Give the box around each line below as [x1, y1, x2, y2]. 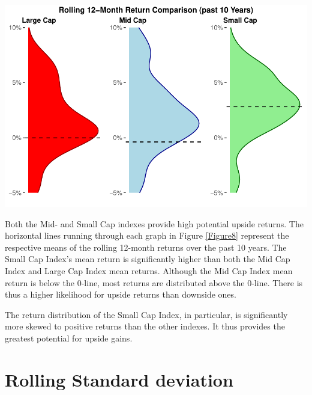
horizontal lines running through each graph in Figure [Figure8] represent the [5, 229, 289, 242]
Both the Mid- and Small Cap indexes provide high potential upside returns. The [5, 217, 304, 230]
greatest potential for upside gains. [5, 331, 133, 344]
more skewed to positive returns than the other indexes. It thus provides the [5, 320, 285, 332]
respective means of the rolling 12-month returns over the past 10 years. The [5, 240, 287, 253]
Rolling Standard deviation [5, 367, 233, 391]
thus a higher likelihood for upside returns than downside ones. [5, 288, 236, 301]
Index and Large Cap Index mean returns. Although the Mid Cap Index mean [5, 264, 293, 277]
